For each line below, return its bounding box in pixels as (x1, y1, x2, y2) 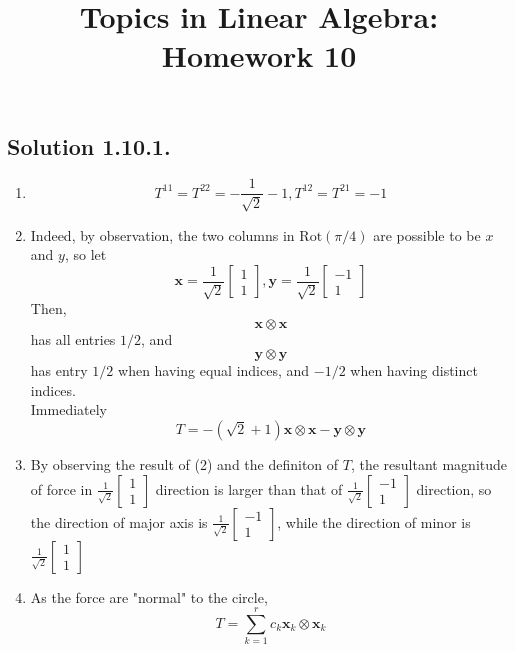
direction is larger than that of (155, 478, 343, 499)
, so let (64, 244, 107, 265)
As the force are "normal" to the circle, (30, 586, 268, 607)
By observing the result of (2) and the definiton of (30, 453, 339, 474)
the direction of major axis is (30, 511, 208, 532)
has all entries (30, 328, 116, 349)
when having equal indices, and (118, 360, 310, 381)
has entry (30, 360, 88, 381)
